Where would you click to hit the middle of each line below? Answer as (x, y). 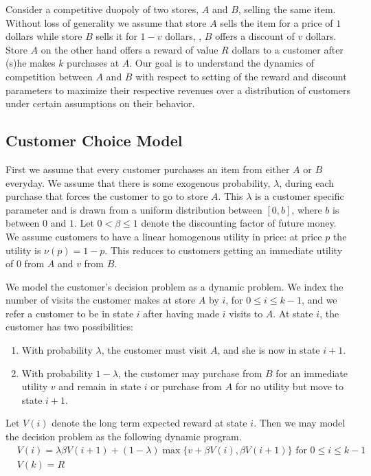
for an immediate (312, 373)
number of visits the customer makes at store (101, 300)
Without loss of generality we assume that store (106, 22)
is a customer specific (299, 196)
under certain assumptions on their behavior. (100, 103)
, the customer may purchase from (190, 373)
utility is (23, 250)
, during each (307, 182)
